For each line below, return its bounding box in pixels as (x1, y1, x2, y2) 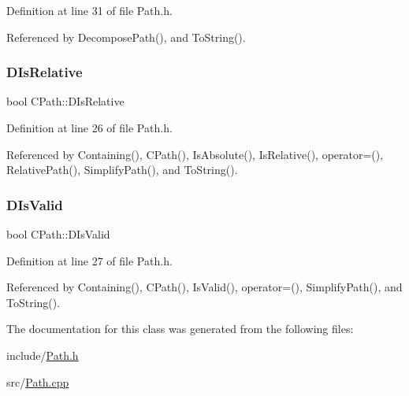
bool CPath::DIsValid (6, 226, 110, 242)
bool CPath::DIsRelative (6, 93, 125, 109)
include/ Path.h (6, 346, 79, 363)
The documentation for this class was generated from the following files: (6, 320, 354, 337)
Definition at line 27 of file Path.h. (6, 252, 173, 268)
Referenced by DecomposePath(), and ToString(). (6, 28, 246, 45)
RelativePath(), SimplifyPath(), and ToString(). (6, 161, 238, 178)
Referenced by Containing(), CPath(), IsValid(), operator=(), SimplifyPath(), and (6, 279, 403, 295)
